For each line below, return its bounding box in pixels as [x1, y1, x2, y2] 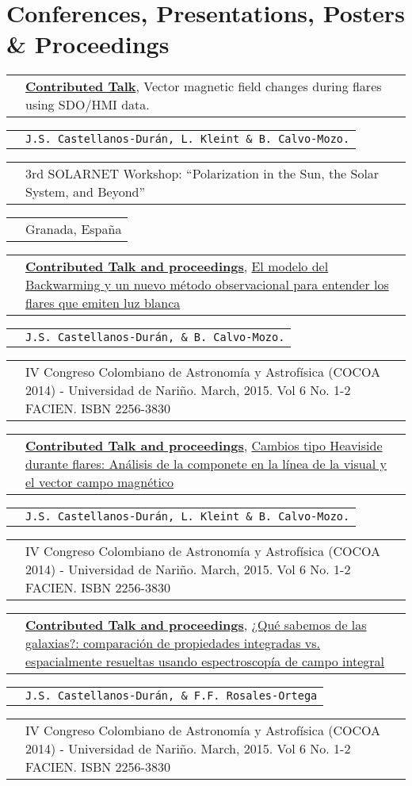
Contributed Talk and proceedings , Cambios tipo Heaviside [25, 436, 383, 455]
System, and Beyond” [25, 182, 145, 201]
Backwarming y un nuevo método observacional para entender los [25, 275, 389, 294]
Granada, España [25, 220, 122, 239]
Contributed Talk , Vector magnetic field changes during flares [25, 77, 382, 96]
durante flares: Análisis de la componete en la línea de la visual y [25, 454, 387, 474]
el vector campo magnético [25, 473, 174, 492]
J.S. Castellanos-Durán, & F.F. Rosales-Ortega [25, 689, 318, 703]
